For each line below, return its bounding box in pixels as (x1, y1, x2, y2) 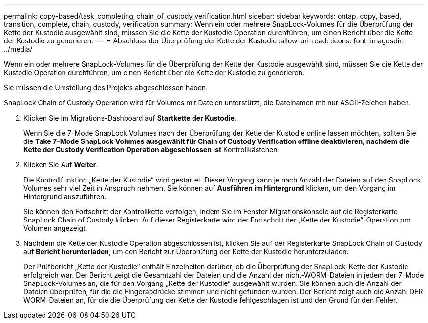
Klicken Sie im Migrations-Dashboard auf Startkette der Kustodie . (23, 114, 236, 122)
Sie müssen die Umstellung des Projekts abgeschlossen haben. (4, 83, 208, 92)
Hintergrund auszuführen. (23, 192, 107, 201)
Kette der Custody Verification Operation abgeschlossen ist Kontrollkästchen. (23, 145, 279, 154)
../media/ (4, 45, 33, 53)
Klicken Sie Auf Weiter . (23, 161, 98, 169)
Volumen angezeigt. (23, 224, 87, 232)
